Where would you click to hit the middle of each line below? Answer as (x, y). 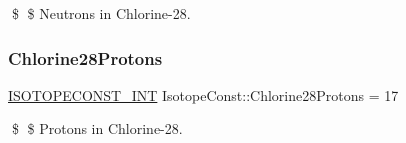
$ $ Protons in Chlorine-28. (97, 128)
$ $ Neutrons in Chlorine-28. (101, 13)
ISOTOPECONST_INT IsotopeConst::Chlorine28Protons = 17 (203, 94)
